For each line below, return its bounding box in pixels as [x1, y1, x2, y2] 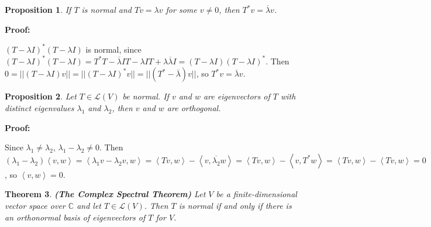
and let [77, 199, 101, 211]
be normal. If [122, 90, 169, 102]
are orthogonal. [167, 101, 221, 113]
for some [165, 4, 197, 15]
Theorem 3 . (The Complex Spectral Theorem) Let [5, 188, 206, 200]
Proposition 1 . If [5, 4, 71, 15]
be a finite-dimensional [216, 188, 297, 200]
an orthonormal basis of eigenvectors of [5, 211, 146, 223]
